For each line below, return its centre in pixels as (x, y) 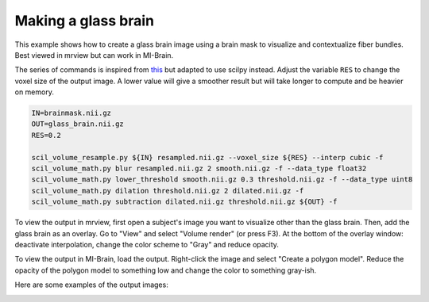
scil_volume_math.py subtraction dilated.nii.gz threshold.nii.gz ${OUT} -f (184, 202)
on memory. (35, 92)
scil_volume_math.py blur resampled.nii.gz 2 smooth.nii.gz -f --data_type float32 (199, 169)
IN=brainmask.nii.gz (71, 113)
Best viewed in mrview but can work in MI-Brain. (94, 55)
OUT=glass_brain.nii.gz (78, 124)
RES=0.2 (46, 135)
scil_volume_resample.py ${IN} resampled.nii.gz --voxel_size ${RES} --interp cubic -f (207, 157)
